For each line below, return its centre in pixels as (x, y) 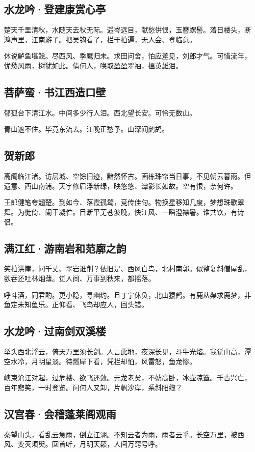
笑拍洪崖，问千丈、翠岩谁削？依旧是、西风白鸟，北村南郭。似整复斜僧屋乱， (127, 268)
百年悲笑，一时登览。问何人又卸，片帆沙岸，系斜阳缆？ (93, 387)
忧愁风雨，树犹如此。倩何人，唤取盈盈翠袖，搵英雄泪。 (93, 65)
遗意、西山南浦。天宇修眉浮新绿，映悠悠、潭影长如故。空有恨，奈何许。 (121, 185)
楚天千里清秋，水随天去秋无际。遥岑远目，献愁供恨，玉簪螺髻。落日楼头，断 (127, 30)
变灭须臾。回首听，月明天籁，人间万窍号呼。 (89, 444)
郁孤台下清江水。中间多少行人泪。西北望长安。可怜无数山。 (100, 112)
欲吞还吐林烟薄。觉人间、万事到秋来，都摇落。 (79, 278)
